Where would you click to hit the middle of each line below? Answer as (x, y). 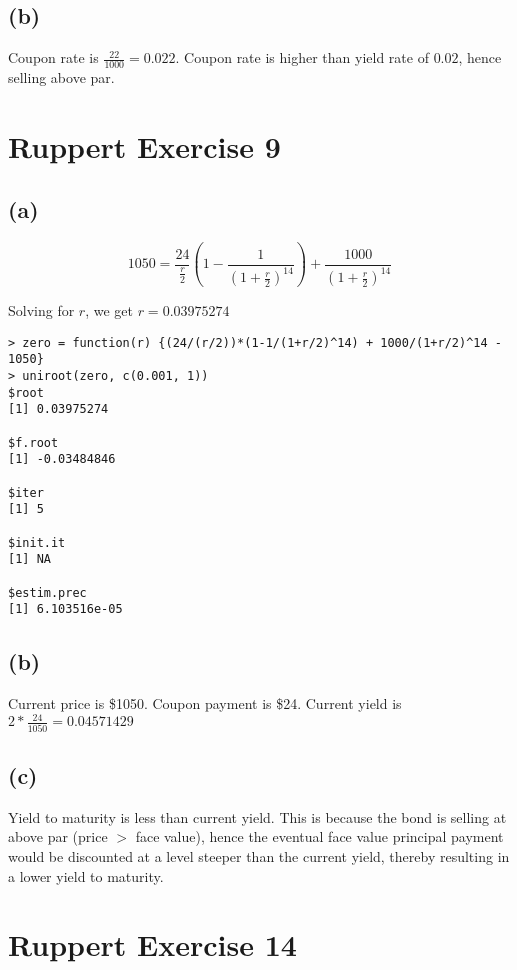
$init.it (37, 542)
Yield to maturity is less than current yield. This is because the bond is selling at (257, 816)
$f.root (33, 442)
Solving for (41, 310)
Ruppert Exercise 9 (144, 145)
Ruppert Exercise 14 (152, 944)
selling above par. (61, 77)
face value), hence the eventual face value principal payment (319, 836)
